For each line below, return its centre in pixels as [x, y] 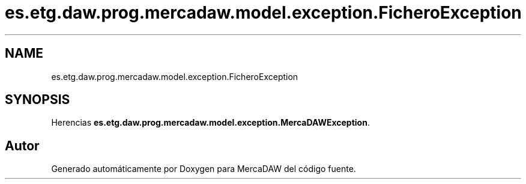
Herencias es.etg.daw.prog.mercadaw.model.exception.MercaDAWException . [210, 123]
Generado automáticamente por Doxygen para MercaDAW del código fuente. [204, 169]
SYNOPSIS [38, 100]
